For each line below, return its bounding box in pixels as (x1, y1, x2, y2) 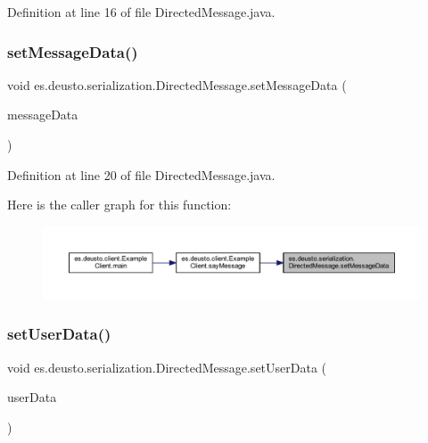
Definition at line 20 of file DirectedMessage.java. (7, 165, 276, 184)
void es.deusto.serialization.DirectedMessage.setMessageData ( (7, 75, 347, 94)
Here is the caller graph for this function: (7, 195, 232, 214)
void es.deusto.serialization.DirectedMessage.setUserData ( (7, 357, 327, 376)
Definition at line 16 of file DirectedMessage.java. (7, 3, 276, 21)
